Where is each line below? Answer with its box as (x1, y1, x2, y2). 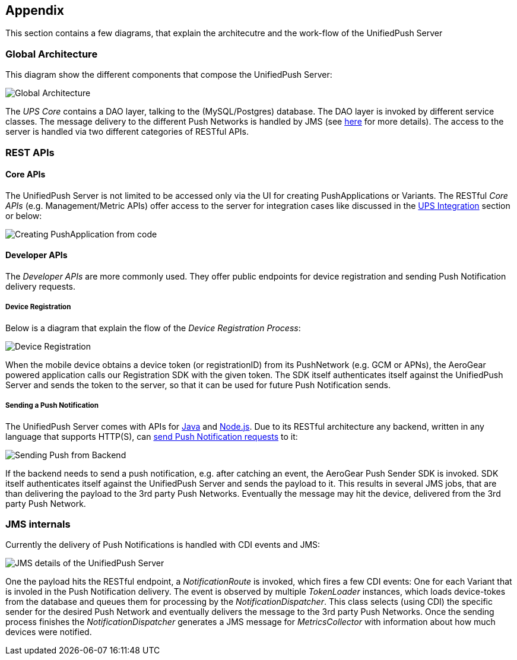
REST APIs (5, 146, 55, 158)
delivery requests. (5, 281, 76, 291)
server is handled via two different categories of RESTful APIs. (5, 126, 249, 137)
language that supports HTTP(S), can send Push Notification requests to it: (5, 431, 298, 442)
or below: (5, 210, 42, 221)
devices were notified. (5, 627, 92, 637)
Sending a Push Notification (5, 401, 99, 410)
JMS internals (5, 518, 71, 530)
